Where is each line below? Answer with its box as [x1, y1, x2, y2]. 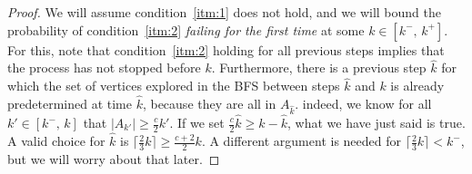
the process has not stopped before [7, 58, 201, 77]
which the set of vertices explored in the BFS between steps [7, 76, 340, 95]
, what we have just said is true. [286, 113, 466, 131]
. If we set [169, 113, 225, 131]
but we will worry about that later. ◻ [7, 149, 220, 168]
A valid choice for [7, 131, 105, 150]
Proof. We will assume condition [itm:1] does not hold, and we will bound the [7, 3, 441, 21]
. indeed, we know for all [295, 94, 432, 113]
